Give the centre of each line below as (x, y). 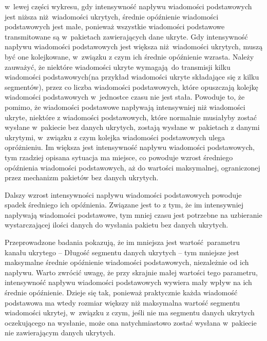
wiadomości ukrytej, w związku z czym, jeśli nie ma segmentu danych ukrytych (130, 312)
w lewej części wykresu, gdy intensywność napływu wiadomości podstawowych (128, 6)
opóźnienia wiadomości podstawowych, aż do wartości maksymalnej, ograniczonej (132, 167)
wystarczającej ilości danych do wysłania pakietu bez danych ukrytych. (117, 225)
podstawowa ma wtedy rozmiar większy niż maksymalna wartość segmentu (122, 302)
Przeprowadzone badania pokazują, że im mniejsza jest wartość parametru (122, 242)
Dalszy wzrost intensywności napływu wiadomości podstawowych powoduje (123, 194)
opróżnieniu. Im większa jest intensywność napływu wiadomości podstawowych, (130, 147)
